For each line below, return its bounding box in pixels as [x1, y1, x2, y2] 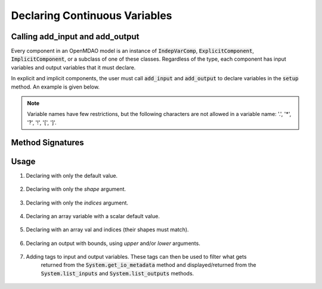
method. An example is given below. [11, 83, 100, 90]
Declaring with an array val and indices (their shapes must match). [26, 226, 189, 233]
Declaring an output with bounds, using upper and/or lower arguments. [26, 240, 201, 247]
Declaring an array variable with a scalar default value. [26, 212, 160, 219]
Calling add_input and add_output [11, 32, 140, 42]
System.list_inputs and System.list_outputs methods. [41, 269, 194, 277]
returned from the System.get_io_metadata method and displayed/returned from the [41, 262, 256, 269]
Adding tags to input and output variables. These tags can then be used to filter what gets [26, 253, 247, 260]
